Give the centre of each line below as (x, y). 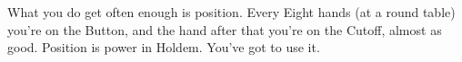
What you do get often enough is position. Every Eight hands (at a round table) (231, 12)
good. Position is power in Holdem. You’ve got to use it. (164, 47)
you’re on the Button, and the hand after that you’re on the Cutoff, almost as (225, 29)
